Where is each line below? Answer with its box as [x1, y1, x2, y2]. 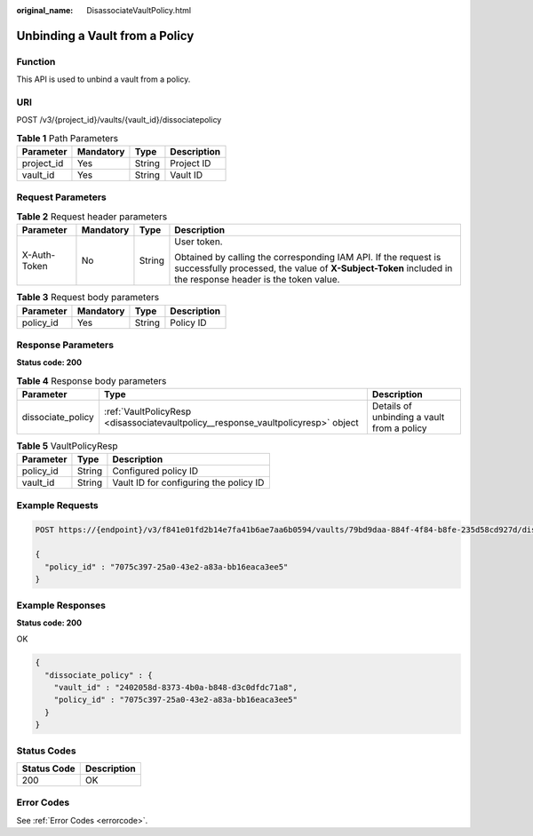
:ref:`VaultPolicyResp [103, 405, 191, 418]
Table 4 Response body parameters [16, 374, 167, 386]
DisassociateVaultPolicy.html [86, 5, 191, 15]
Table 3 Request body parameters [16, 291, 160, 304]
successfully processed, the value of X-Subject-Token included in [174, 262, 453, 275]
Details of [371, 400, 412, 412]
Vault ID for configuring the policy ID [112, 476, 265, 489]
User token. [174, 235, 223, 248]
